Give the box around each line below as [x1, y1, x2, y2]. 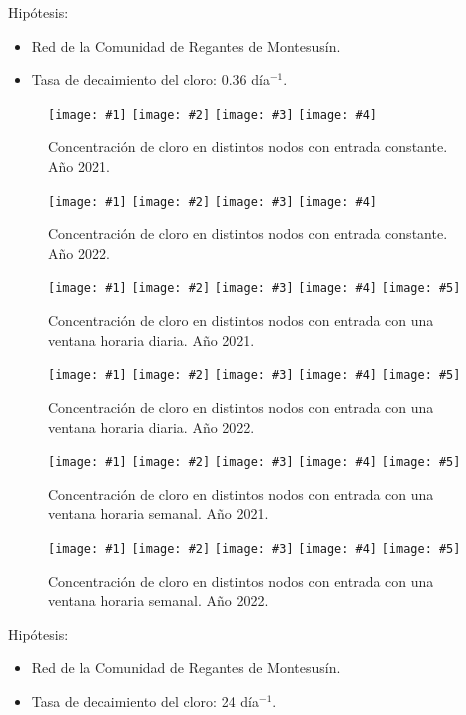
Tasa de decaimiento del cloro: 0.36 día [31, 69, 270, 90]
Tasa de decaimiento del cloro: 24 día [31, 691, 260, 712]
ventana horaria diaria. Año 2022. [48, 416, 255, 437]
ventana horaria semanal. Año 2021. [48, 503, 269, 524]
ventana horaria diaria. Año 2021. [48, 329, 255, 350]
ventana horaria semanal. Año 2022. [48, 590, 269, 611]
